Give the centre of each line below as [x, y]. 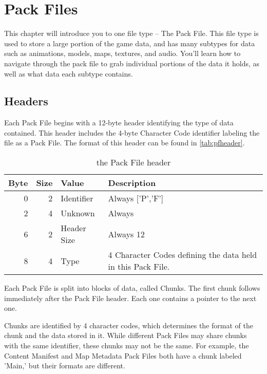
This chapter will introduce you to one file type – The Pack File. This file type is [131, 33]
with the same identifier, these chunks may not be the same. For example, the [127, 345]
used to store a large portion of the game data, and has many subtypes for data [130, 43]
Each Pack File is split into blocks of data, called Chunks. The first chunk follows [132, 288]
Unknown [78, 213]
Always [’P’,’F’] [136, 198]
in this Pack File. [139, 267]
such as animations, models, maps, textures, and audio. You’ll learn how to [122, 53]
